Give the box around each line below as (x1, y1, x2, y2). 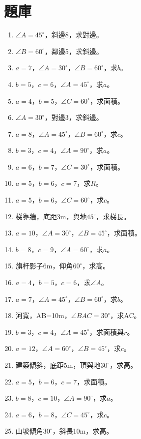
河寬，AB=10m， (15, 310, 71, 321)
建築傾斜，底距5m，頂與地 (15, 360, 101, 370)
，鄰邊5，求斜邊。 (44, 46, 103, 56)
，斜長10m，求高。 (52, 426, 113, 436)
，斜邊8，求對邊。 (44, 29, 103, 40)
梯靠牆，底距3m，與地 (15, 211, 87, 221)
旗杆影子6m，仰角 (15, 261, 73, 271)
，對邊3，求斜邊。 (44, 112, 103, 122)
